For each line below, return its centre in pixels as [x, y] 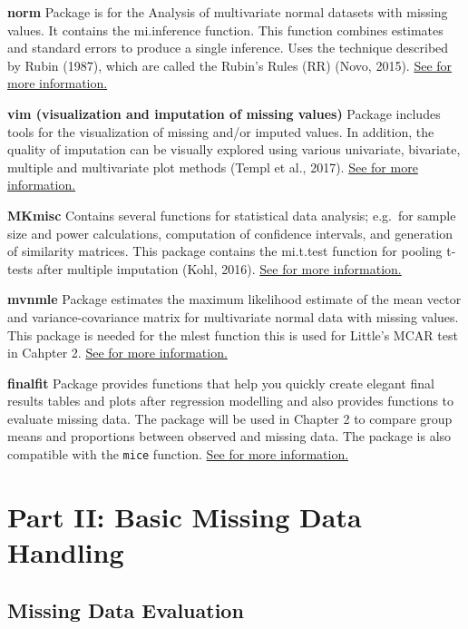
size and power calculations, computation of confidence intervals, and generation [230, 233]
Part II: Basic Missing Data [185, 516]
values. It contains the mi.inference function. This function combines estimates [225, 29]
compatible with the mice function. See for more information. [178, 454]
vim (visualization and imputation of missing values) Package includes [224, 113]
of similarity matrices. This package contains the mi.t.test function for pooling [225, 251]
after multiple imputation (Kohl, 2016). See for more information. [219, 268]
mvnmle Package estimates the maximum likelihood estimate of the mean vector [234, 299]
